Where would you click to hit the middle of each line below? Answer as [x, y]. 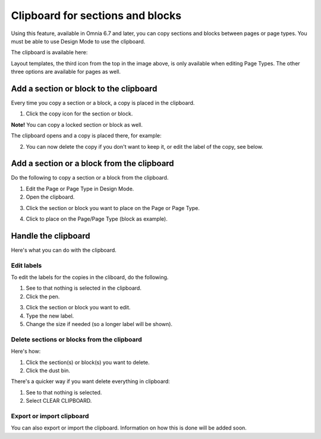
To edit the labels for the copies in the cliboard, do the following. [90, 277]
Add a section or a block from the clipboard [93, 164]
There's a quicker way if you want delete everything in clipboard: [91, 381]
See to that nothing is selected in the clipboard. [84, 288]
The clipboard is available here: [49, 52]
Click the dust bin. [48, 370]
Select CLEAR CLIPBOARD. [59, 401]
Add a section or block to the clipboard [84, 88]
